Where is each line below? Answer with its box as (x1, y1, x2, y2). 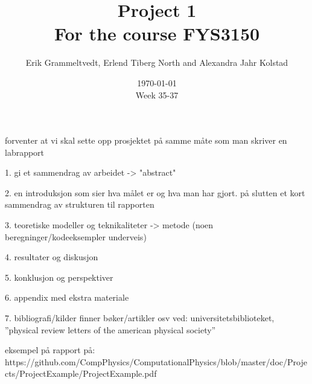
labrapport (5, 146, 45, 158)
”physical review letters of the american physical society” (5, 323, 216, 336)
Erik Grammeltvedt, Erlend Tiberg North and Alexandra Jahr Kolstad (25, 56, 288, 69)
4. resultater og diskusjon (5, 251, 98, 263)
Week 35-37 (135, 88, 179, 101)
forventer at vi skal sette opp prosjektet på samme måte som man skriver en (5, 134, 287, 147)
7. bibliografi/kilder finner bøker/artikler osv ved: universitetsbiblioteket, (5, 312, 275, 324)
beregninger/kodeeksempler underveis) (5, 230, 147, 243)
